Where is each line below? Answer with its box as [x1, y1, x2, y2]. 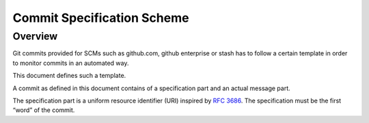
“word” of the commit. [12, 106, 75, 114]
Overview [12, 30, 58, 42]
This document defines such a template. [12, 72, 126, 80]
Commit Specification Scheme [12, 10, 189, 25]
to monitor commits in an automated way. [12, 59, 129, 67]
